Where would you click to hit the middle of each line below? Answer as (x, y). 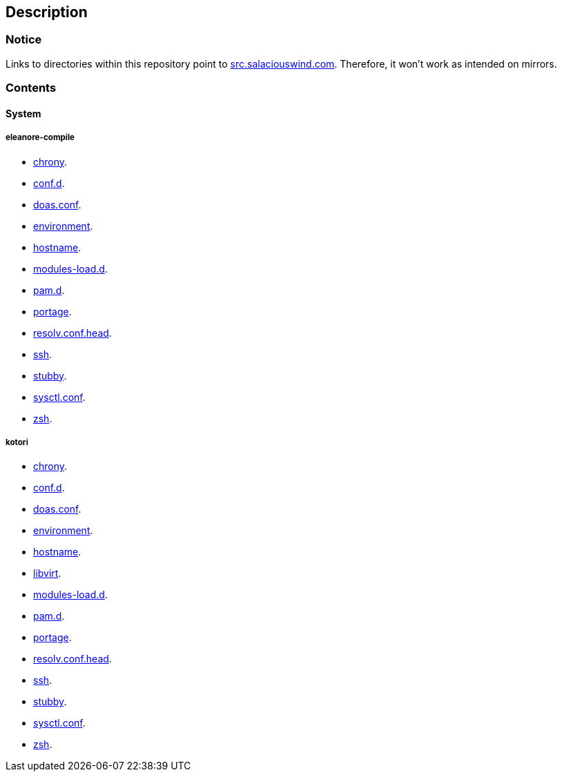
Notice (24, 40)
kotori (17, 442)
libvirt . (47, 573)
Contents (31, 88)
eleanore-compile (40, 138)
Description (47, 12)
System (23, 113)
